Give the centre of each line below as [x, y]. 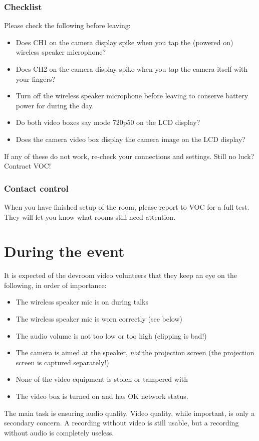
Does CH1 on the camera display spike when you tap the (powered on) [124, 42]
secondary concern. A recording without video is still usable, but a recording [121, 423]
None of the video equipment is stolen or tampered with [102, 379]
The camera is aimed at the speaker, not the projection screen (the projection [135, 352]
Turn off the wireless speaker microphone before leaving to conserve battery [132, 96]
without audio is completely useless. [59, 432]
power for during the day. [55, 105]
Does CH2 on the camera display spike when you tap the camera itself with [132, 69]
